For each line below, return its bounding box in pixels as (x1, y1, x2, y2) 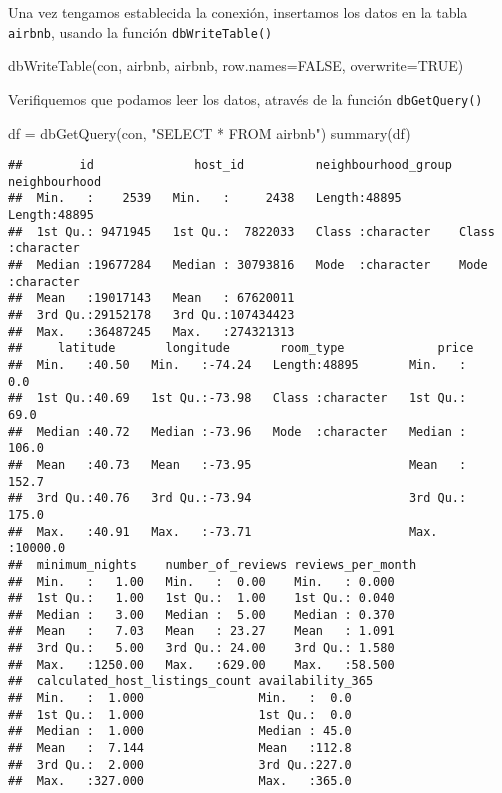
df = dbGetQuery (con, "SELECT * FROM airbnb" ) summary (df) (8, 122, 411, 143)
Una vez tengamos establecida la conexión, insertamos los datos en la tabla (8, 2, 468, 22)
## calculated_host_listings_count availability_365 (8, 674, 374, 689)
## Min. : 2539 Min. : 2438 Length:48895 (8, 191, 402, 206)
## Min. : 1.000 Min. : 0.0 (8, 691, 352, 706)
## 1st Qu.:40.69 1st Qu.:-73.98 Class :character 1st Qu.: (8, 391, 467, 406)
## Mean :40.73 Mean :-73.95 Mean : (8, 457, 467, 472)
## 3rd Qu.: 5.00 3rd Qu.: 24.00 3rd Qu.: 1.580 (8, 641, 395, 656)
